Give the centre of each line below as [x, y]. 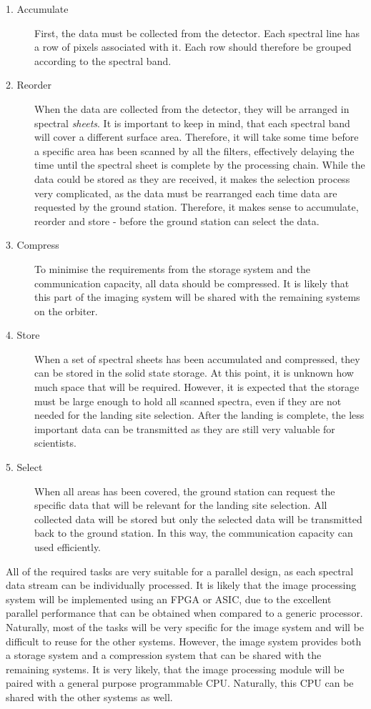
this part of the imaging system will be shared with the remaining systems [197, 297]
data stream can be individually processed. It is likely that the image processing [181, 585]
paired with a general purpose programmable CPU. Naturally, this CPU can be [180, 683]
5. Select [24, 467]
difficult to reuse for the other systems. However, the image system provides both [184, 641]
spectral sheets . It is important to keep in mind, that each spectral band [192, 123]
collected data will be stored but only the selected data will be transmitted [198, 519]
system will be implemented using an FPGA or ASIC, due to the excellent [169, 599]
